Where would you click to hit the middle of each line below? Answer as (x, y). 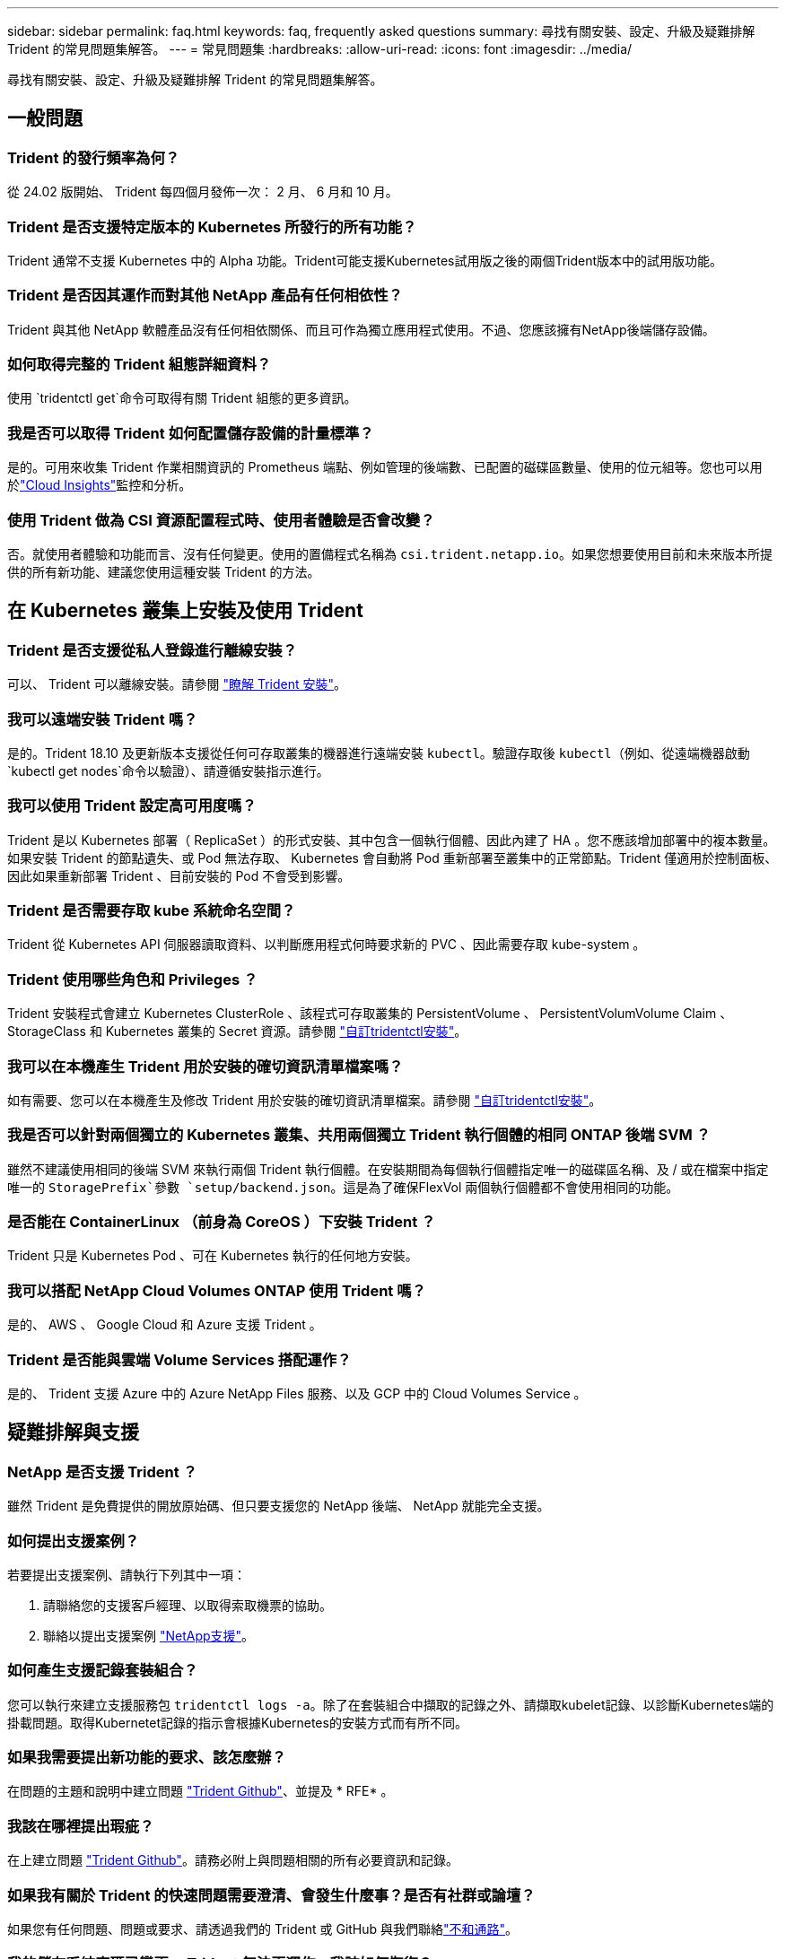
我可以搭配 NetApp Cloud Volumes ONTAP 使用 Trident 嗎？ (217, 1290)
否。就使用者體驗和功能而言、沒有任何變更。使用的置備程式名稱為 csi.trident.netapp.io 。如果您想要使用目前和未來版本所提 (390, 553)
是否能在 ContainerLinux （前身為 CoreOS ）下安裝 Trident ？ (222, 1222)
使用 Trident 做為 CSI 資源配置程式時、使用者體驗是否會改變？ (221, 520)
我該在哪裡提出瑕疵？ (81, 1826)
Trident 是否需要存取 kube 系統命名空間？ (152, 911)
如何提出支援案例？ (74, 1541)
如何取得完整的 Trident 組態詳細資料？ (140, 365)
